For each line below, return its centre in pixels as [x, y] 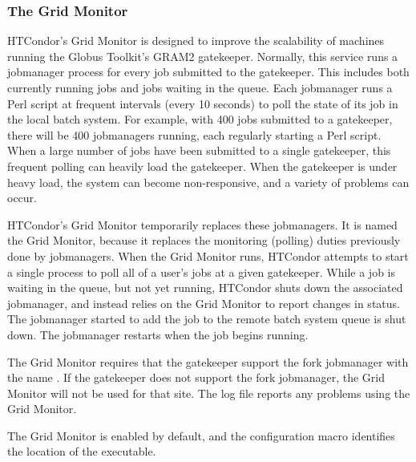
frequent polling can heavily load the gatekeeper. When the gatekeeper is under [202, 166]
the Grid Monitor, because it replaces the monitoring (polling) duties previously [204, 240]
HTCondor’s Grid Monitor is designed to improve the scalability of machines [196, 41]
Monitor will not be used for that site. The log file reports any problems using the [209, 393]
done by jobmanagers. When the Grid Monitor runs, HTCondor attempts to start [208, 255]
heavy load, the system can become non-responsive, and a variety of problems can [208, 182]
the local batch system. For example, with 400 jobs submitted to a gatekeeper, [200, 119]
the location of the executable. [82, 451]
